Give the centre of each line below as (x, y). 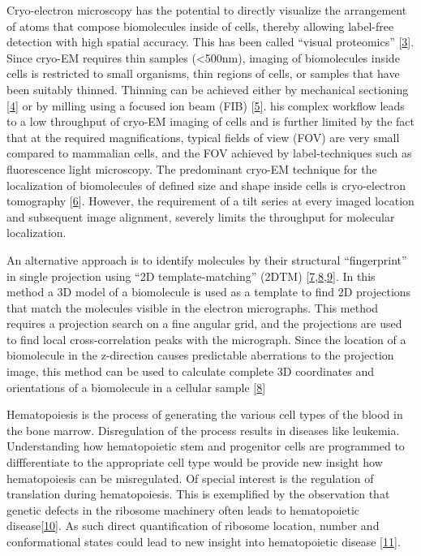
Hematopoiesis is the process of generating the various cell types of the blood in (205, 414)
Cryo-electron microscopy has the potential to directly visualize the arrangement (207, 10)
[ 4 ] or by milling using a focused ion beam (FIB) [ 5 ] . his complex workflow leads (206, 105)
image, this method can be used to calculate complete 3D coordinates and (191, 371)
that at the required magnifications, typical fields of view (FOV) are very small (203, 137)
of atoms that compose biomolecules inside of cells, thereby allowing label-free (200, 26)
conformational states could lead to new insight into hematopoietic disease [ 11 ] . (204, 541)
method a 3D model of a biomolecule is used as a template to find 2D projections (209, 292)
